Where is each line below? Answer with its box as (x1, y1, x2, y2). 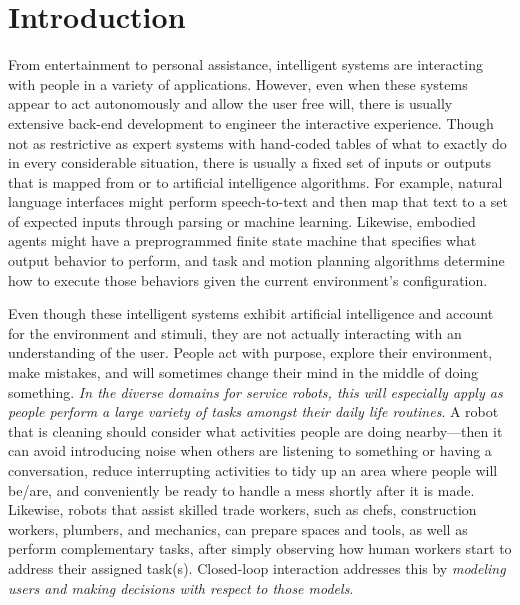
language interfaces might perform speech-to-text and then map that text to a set (8, 191, 509, 212)
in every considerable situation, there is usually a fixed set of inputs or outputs (8, 152, 491, 173)
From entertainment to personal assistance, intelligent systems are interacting (8, 54, 483, 75)
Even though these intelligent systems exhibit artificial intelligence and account (8, 303, 494, 324)
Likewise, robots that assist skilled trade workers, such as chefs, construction (8, 499, 477, 520)
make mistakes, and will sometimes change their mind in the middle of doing (8, 362, 479, 383)
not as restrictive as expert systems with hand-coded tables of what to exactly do (8, 132, 507, 153)
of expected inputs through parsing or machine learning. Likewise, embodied (8, 210, 476, 231)
